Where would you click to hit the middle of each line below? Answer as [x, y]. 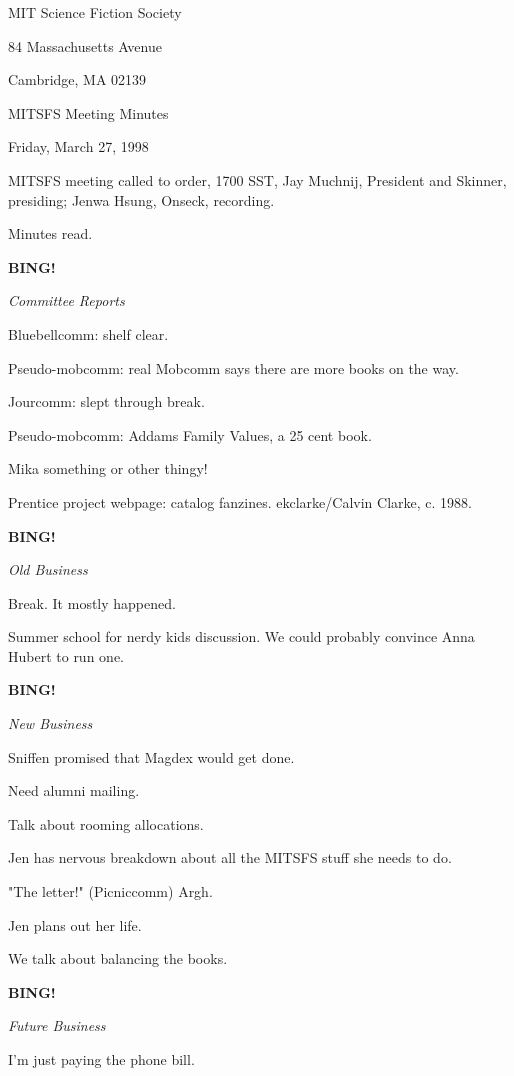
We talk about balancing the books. [118, 958]
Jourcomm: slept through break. [106, 401]
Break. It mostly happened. [92, 602]
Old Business [48, 569]
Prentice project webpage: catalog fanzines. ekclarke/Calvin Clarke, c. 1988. [240, 501]
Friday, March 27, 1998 [78, 146]
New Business [50, 723]
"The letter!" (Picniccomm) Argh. [110, 891]
